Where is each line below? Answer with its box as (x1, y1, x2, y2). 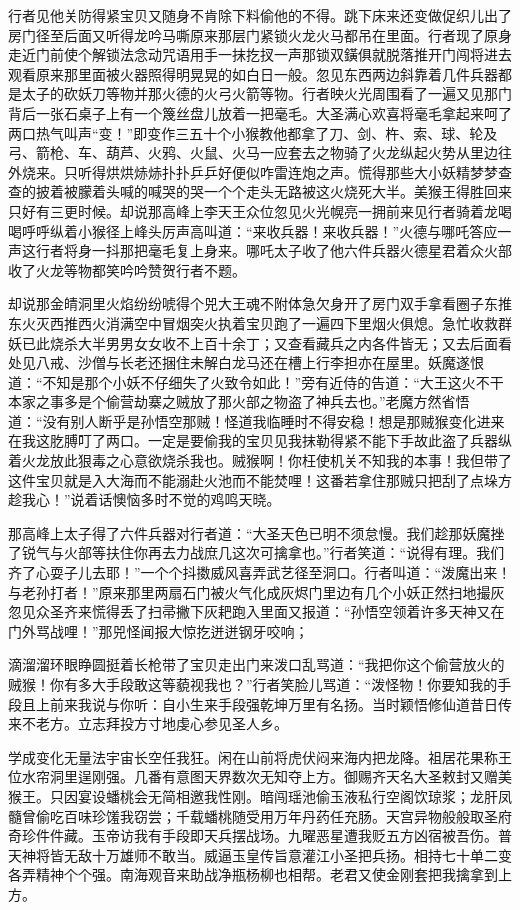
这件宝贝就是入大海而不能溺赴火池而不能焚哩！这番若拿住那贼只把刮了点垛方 (8, 469, 512, 490)
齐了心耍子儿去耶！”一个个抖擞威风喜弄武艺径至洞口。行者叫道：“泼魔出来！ (8, 562, 512, 583)
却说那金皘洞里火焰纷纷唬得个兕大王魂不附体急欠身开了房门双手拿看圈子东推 (8, 293, 512, 314)
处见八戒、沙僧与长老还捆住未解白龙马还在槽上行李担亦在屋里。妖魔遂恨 (8, 352, 484, 373)
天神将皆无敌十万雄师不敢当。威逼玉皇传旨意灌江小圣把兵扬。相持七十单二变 (8, 844, 512, 865)
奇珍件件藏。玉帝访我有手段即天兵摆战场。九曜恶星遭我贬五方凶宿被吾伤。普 (8, 825, 512, 846)
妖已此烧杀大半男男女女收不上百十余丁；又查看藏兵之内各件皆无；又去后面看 (8, 332, 512, 353)
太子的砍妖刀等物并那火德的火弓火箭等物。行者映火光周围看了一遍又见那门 (21, 83, 512, 104)
